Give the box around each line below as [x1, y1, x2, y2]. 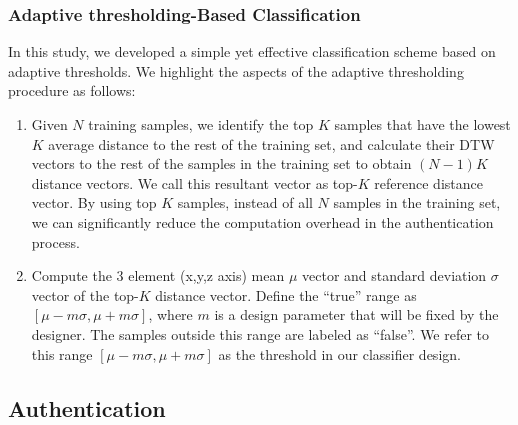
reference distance [374, 172, 483, 193]
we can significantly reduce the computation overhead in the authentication [31, 211, 494, 232]
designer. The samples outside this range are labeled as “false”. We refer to [31, 323, 490, 344]
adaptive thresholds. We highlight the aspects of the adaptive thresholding [8, 60, 464, 81]
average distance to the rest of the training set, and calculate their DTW [48, 133, 495, 154]
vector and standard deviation [302, 265, 487, 286]
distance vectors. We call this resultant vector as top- [31, 172, 358, 193]
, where [148, 304, 193, 325]
